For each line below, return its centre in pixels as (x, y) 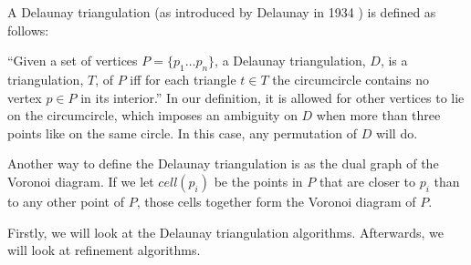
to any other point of (66, 201)
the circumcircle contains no (351, 79)
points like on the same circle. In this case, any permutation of (183, 132)
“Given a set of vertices (73, 61)
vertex (25, 97)
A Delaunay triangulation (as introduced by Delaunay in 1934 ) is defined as (222, 12)
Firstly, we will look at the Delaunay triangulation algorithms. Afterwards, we (226, 232)
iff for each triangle (183, 79)
